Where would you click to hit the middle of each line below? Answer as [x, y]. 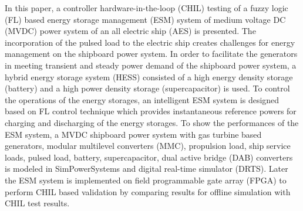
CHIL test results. [37, 203]
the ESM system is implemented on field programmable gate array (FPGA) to [146, 180]
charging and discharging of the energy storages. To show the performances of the [152, 122]
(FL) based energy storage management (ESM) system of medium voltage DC [145, 19]
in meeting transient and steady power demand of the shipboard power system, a [151, 65]
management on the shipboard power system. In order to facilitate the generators [151, 54]
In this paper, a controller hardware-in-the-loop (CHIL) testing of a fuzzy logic [147, 8]
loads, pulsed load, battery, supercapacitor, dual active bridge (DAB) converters [149, 157]
